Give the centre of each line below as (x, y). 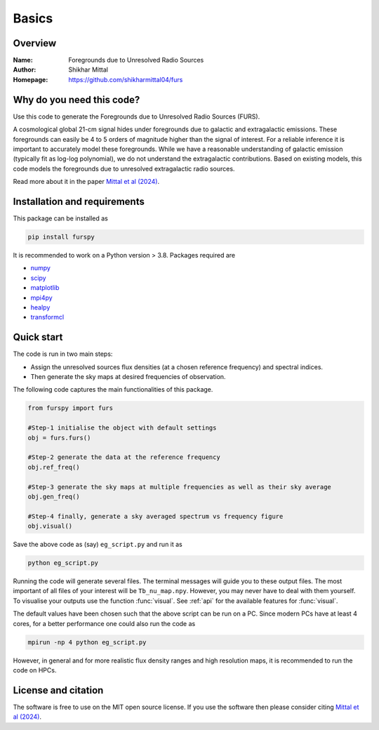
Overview (35, 43)
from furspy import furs (71, 408)
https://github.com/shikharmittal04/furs (126, 79)
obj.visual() (50, 526)
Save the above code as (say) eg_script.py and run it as (98, 545)
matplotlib (45, 288)
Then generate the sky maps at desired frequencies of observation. (128, 377)
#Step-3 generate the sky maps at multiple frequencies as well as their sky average (179, 487)
